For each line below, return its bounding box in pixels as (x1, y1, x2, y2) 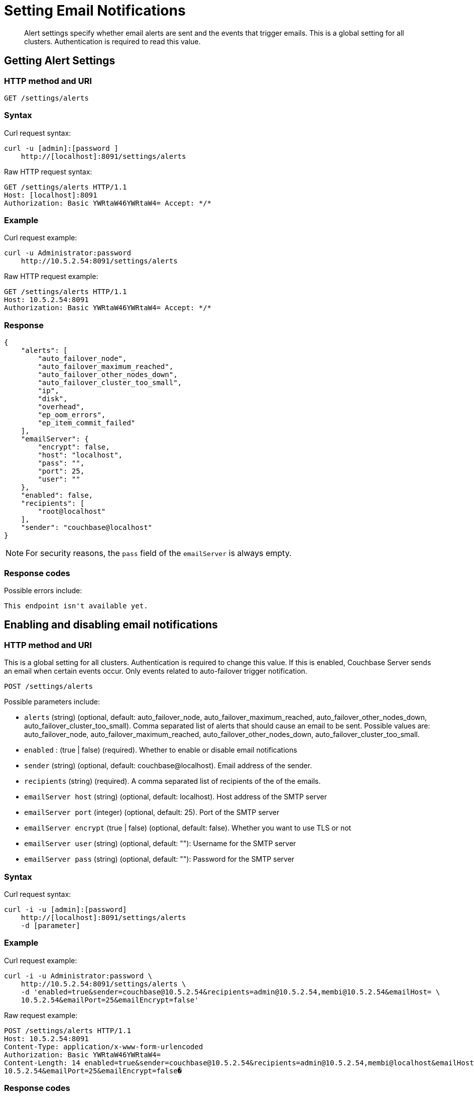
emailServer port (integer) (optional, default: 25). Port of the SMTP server (24, 808, 280, 817)
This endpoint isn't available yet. (4, 601, 148, 610)
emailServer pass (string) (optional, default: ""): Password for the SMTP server (24, 855, 295, 864)
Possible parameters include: (4, 697, 100, 706)
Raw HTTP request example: (4, 272, 98, 281)
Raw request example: (4, 1011, 78, 1020)
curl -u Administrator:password (4, 249, 131, 257)
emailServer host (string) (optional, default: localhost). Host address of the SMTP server (24, 792, 327, 801)
